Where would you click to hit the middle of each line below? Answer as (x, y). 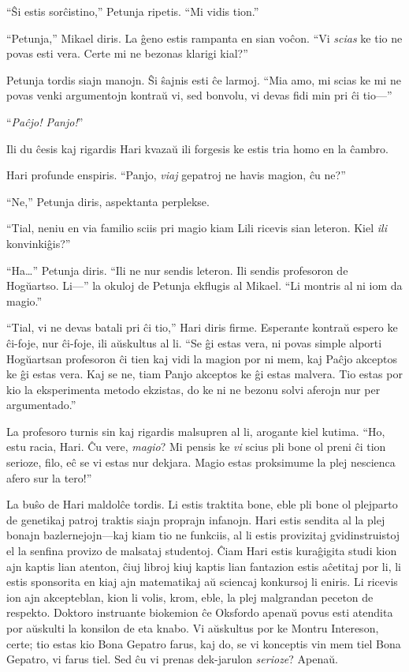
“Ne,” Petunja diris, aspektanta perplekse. (108, 201)
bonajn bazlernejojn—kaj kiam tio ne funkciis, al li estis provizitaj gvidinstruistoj (203, 535)
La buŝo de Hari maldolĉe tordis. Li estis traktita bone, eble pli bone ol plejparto (202, 504)
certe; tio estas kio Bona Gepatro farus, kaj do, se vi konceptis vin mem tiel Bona (204, 643)
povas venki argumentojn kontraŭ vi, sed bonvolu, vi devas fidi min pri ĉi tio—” (199, 95)
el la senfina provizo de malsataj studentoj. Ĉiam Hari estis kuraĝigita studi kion (202, 551)
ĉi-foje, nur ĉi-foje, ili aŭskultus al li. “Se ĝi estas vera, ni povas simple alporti (194, 342)
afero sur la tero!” (49, 477)
